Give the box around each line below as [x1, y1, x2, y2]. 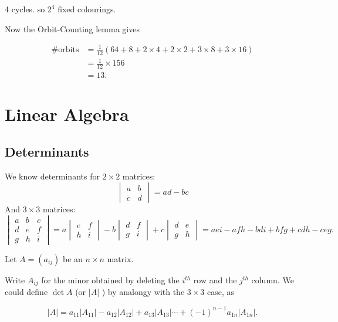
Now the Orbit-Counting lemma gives [5, 22, 140, 35]
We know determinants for [5, 170, 100, 182]
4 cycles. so [5, 3, 45, 15]
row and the [193, 274, 237, 286]
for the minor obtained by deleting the [41, 274, 180, 286]
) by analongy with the [102, 286, 185, 298]
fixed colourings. [58, 3, 116, 15]
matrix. [107, 253, 134, 265]
